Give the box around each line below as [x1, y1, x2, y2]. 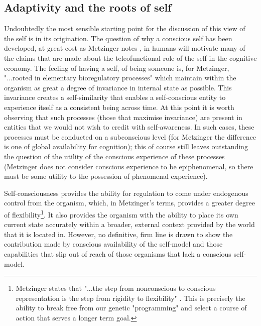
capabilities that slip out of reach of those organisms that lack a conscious [4, 248, 231, 259]
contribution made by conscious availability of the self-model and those [4, 239, 223, 249]
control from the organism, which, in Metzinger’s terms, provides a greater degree [4, 197, 255, 208]
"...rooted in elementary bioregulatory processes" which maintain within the [4, 72, 236, 83]
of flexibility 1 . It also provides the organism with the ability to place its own [4, 207, 238, 220]
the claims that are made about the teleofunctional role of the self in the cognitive [4, 52, 257, 63]
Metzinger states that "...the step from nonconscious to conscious [16, 283, 216, 293]
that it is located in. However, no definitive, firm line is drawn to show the [4, 229, 233, 239]
